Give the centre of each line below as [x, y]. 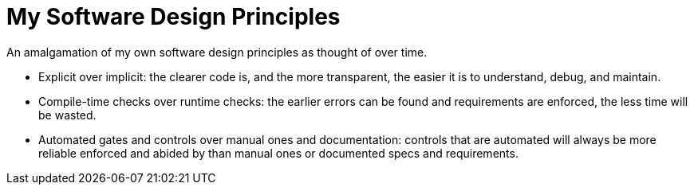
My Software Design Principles [173, 17]
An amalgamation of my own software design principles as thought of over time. [217, 52]
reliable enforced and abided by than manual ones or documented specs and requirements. [278, 153]
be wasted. [67, 115]
